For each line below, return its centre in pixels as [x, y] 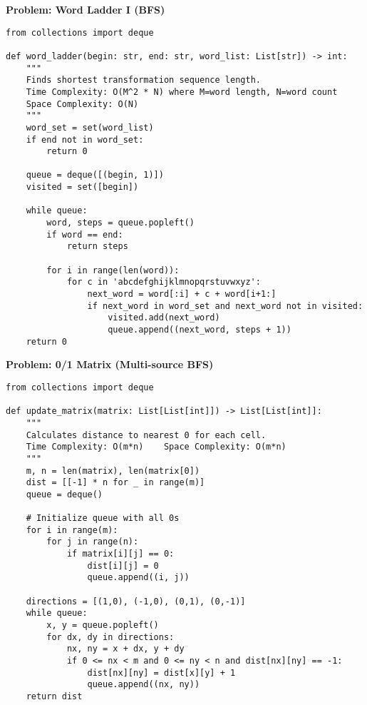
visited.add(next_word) [164, 318]
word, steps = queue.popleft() [120, 223]
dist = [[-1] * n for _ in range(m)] [115, 483]
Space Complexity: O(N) [82, 104]
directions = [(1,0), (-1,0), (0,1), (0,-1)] [136, 601]
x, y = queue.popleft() [103, 625]
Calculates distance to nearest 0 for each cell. [146, 435]
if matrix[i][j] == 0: [120, 554]
